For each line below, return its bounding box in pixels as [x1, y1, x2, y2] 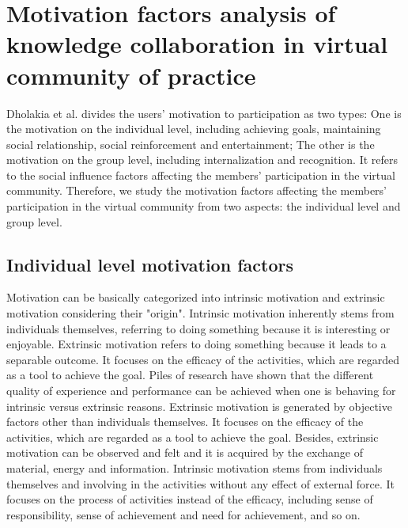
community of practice [6, 59, 256, 91]
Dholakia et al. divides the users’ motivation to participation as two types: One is [6, 104, 402, 121]
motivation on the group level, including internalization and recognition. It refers [6, 151, 398, 168]
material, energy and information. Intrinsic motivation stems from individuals [6, 459, 383, 476]
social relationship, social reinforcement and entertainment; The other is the [6, 135, 375, 152]
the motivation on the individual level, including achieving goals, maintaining [6, 120, 381, 137]
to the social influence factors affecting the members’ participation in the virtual [6, 166, 395, 183]
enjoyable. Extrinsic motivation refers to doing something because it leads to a [6, 336, 387, 352]
